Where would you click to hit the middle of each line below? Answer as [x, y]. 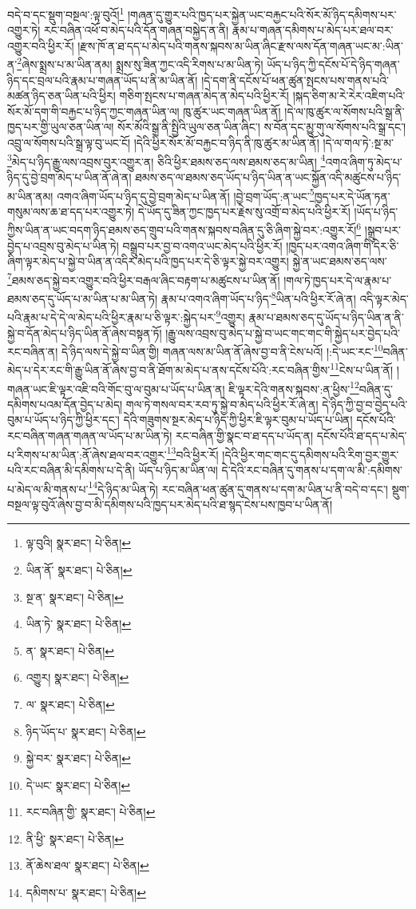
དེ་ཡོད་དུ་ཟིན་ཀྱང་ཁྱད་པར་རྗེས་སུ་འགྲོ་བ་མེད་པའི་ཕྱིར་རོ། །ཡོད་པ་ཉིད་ [268, 211]
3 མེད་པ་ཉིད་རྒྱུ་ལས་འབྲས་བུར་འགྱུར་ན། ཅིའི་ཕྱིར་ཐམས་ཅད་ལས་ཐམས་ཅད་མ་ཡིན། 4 [166, 160]
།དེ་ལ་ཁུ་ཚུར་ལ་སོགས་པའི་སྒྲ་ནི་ [345, 111]
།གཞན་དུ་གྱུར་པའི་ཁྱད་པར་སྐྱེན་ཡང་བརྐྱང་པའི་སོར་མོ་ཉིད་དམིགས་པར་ [262, 14]
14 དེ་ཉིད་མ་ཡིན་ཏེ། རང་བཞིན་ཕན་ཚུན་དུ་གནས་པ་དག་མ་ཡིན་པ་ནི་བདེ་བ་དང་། [238, 487]
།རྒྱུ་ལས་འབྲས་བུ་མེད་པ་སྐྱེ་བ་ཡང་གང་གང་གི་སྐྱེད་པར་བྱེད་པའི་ [283, 332]
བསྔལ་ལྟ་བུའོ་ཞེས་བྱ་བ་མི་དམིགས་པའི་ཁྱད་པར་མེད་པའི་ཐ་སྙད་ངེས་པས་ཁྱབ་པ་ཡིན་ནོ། [170, 504]
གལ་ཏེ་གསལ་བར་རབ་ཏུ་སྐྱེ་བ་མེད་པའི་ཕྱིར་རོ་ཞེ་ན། [222, 404]
